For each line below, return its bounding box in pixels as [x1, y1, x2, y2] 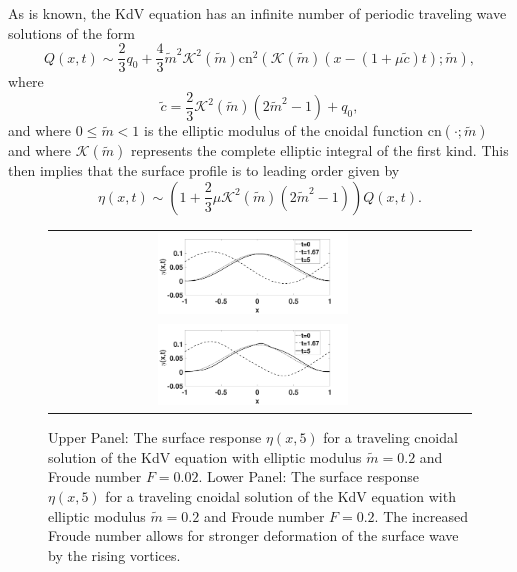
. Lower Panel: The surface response [198, 466, 419, 487]
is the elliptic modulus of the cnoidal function [143, 120, 424, 141]
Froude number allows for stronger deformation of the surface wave [48, 525, 459, 546]
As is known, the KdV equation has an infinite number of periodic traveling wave [8, 3, 507, 23]
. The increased [374, 505, 469, 526]
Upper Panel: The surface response [48, 427, 262, 448]
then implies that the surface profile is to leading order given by [8, 160, 400, 181]
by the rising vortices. [48, 544, 181, 565]
